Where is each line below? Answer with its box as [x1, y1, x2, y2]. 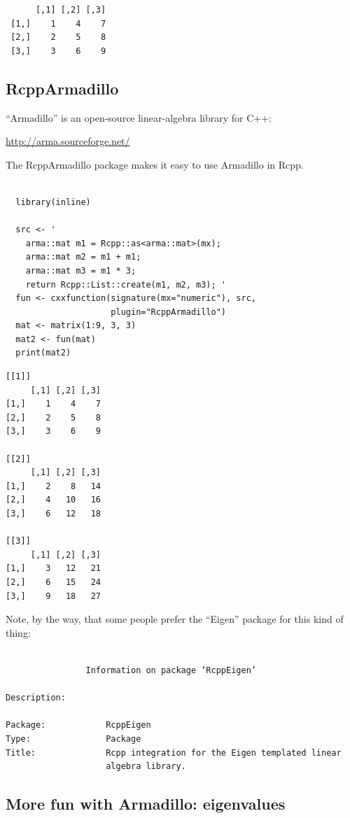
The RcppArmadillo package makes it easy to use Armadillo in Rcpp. [6, 157, 304, 171]
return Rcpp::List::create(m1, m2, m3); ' [25, 279, 226, 290]
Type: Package [6, 733, 141, 744]
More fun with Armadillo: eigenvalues [6, 793, 286, 815]
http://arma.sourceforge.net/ [6, 134, 130, 148]
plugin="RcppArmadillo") [111, 306, 226, 317]
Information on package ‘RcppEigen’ [85, 665, 256, 675]
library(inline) [15, 197, 91, 207]
